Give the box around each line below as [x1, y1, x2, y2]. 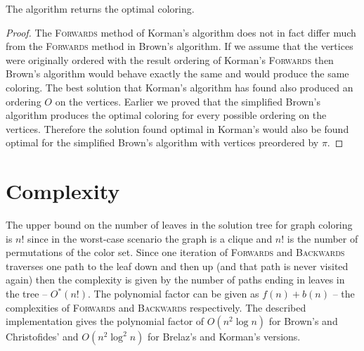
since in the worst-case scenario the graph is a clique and [27, 231, 273, 245]
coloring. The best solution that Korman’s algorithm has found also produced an [6, 79, 353, 94]
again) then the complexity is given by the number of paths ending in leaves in [6, 272, 345, 287]
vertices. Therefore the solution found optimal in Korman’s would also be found [6, 121, 349, 136]
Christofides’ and [6, 329, 79, 344]
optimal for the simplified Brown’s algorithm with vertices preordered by [6, 135, 319, 150]
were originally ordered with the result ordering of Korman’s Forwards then [6, 52, 334, 67]
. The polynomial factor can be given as [87, 286, 259, 301]
